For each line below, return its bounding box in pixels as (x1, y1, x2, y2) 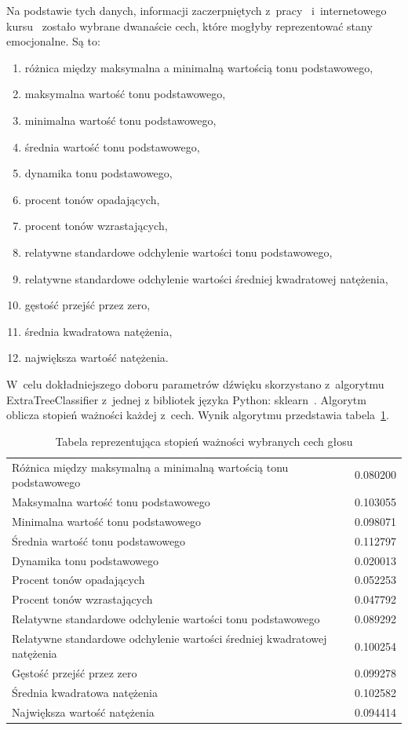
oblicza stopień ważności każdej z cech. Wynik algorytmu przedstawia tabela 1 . (6, 407, 389, 423)
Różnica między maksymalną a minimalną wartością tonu (12, 458, 289, 475)
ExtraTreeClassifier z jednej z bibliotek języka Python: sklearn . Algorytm (6, 391, 366, 407)
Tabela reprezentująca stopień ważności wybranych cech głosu (55, 433, 353, 449)
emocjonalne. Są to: (6, 33, 100, 49)
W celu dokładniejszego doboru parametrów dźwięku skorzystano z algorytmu (6, 375, 384, 392)
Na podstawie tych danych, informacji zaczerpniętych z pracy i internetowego (6, 2, 387, 18)
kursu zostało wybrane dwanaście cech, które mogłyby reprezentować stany (6, 17, 373, 34)
